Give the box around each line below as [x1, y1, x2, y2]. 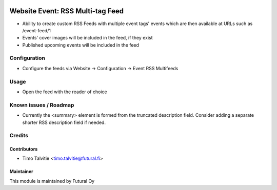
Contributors [9, 146, 38, 152]
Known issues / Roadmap [9, 101, 74, 109]
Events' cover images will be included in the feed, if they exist [22, 35, 153, 41]
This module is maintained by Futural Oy [9, 178, 95, 184]
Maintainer [9, 168, 33, 175]
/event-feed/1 [22, 27, 51, 33]
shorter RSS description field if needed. [22, 119, 106, 125]
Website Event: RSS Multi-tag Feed [9, 7, 124, 15]
